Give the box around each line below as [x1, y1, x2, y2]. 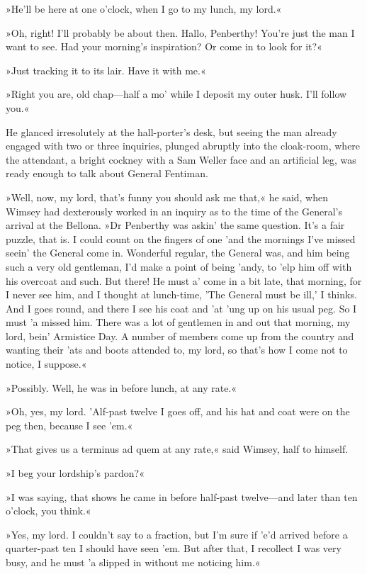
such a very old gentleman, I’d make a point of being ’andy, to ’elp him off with [6, 259, 352, 274]
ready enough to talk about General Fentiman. [6, 166, 208, 181]
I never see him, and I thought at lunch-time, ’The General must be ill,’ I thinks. [6, 287, 357, 302]
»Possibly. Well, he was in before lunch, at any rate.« [6, 380, 237, 395]
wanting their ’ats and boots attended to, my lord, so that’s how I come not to [6, 342, 348, 357]
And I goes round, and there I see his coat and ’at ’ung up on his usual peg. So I [6, 300, 357, 315]
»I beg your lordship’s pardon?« [6, 466, 145, 480]
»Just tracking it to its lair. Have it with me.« [6, 62, 206, 77]
